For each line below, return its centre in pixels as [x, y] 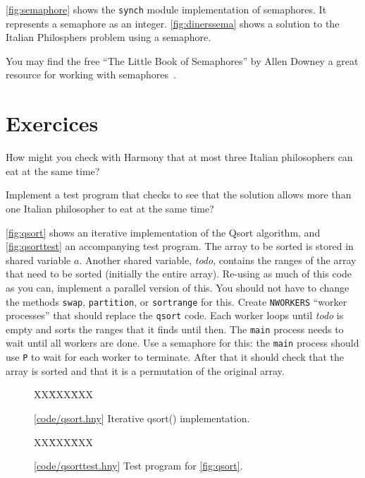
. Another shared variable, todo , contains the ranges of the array [218, 259]
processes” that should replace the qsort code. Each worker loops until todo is [175, 315]
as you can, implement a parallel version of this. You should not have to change [178, 287]
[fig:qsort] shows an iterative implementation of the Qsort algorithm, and [163, 232]
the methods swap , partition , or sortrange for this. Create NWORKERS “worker [177, 301]
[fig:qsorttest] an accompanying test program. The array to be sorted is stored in [180, 246]
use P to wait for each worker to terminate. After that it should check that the [175, 357]
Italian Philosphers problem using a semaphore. [109, 37]
